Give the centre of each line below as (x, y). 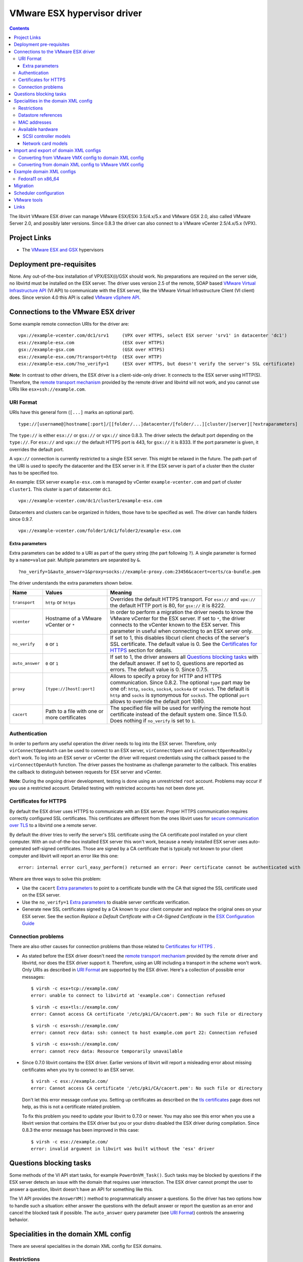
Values (54, 593)
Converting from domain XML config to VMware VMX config (81, 165)
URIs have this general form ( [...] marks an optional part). (72, 412)
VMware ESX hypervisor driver (76, 13)
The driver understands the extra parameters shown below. (71, 583)
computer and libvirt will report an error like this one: (64, 856)
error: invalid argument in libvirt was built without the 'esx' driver (123, 1149)
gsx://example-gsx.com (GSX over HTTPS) (92, 350)
